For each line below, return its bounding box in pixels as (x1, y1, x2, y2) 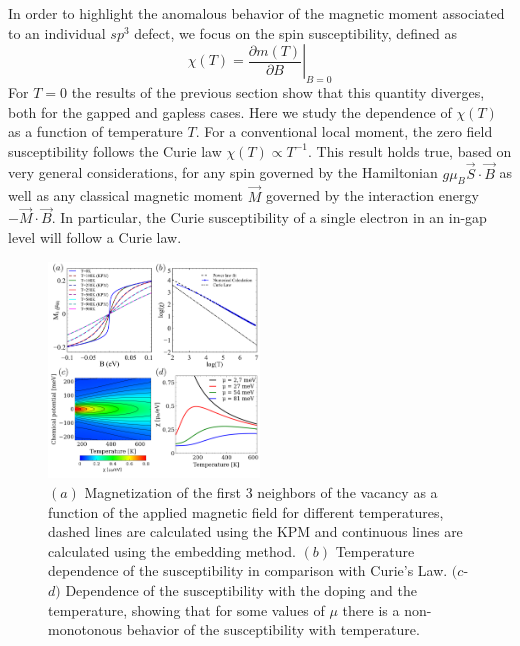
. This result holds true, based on (308, 140, 512, 161)
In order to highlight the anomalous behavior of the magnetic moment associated (8, 3, 505, 23)
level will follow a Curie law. (8, 227, 182, 247)
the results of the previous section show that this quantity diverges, (71, 81, 485, 102)
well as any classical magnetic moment (8, 185, 244, 206)
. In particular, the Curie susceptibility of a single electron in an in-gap (51, 207, 487, 228)
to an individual (8, 22, 106, 43)
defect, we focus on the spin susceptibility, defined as (134, 22, 458, 43)
